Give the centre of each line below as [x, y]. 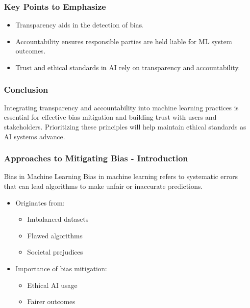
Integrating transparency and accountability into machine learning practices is [121, 107]
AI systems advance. [35, 136]
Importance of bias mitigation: [61, 268]
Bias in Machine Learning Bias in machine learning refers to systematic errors [121, 176]
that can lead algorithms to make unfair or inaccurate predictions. [103, 186]
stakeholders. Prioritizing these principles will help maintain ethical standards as [125, 127]
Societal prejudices [55, 252]
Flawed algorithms [55, 235]
